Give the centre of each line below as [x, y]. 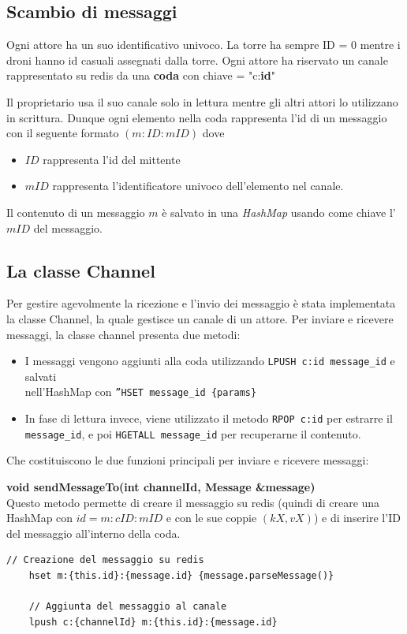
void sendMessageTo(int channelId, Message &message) [161, 486]
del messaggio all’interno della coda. [93, 533]
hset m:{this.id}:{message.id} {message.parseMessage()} [181, 575]
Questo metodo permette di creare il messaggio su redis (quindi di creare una [193, 502]
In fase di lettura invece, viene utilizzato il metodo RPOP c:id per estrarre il [209, 418]
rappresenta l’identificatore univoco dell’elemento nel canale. [198, 186]
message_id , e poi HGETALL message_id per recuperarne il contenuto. [193, 433]
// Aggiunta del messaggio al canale [128, 607]
